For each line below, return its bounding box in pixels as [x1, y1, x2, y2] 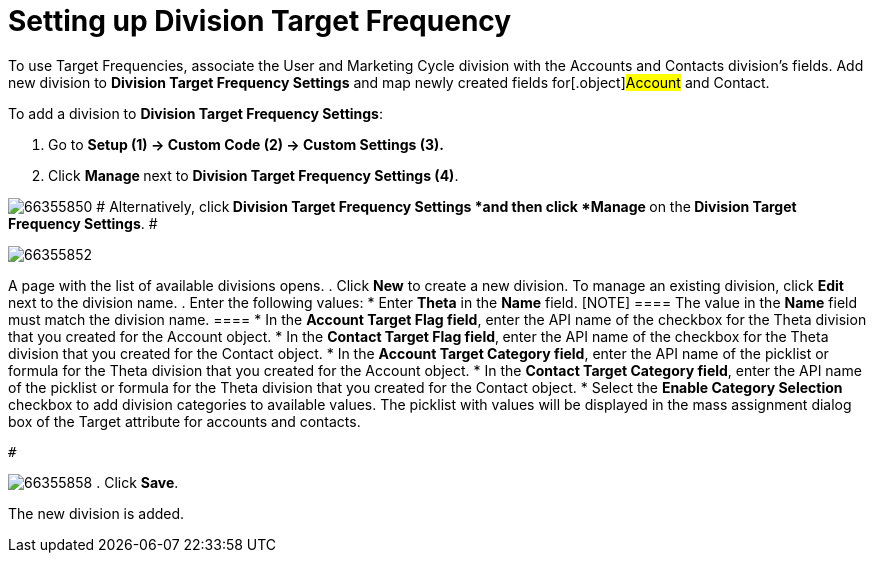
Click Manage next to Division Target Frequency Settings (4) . [48, 166, 459, 184]
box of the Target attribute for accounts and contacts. [8, 412, 361, 430]
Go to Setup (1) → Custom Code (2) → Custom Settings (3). [48, 135, 444, 153]
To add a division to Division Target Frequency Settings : [8, 104, 384, 122]
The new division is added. [8, 504, 185, 522]
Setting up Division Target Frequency [8, 4, 512, 38]
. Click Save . [96, 473, 179, 491]
